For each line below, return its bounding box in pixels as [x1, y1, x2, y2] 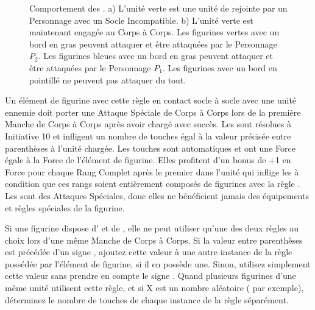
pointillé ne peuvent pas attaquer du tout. [29, 73, 186, 86]
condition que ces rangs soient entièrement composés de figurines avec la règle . [5, 177, 300, 190]
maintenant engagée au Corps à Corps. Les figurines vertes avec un [29, 26, 280, 38]
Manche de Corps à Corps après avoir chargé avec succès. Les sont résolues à [5, 118, 292, 130]
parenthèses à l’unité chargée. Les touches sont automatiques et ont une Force [5, 141, 296, 154]
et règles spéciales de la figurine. [5, 201, 125, 214]
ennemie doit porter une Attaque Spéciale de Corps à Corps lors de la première [5, 105, 301, 118]
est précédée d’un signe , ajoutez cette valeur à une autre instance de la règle [5, 245, 292, 258]
